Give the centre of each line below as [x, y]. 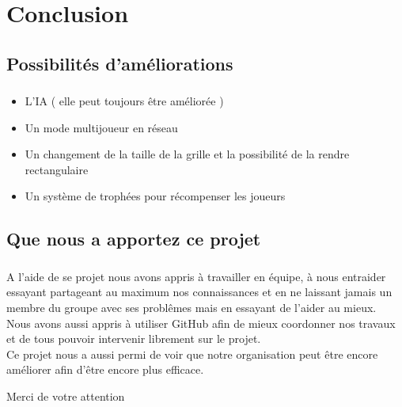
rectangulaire [57, 169]
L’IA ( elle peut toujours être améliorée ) [124, 101]
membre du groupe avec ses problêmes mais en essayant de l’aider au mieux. [192, 307]
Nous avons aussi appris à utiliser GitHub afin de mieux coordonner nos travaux [201, 323]
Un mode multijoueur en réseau [101, 127]
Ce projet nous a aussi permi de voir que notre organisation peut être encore [192, 354]
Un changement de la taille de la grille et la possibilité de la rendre [187, 154]
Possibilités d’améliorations [120, 63]
